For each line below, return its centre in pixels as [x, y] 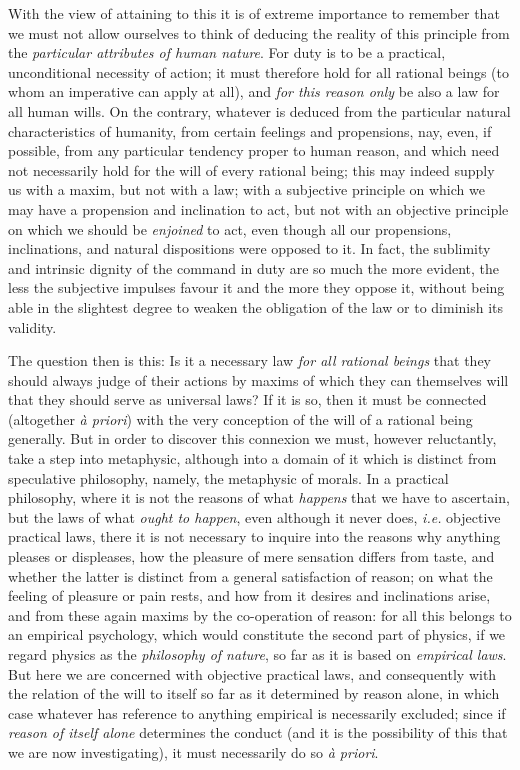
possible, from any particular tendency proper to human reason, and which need [254, 150]
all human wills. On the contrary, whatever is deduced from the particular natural [259, 110]
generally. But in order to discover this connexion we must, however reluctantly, [252, 438]
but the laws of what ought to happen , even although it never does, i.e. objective [254, 516]
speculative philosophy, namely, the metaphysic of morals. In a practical [228, 477]
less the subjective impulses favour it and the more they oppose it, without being [256, 287]
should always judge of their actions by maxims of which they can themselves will [258, 379]
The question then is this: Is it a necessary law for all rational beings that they [249, 360]
